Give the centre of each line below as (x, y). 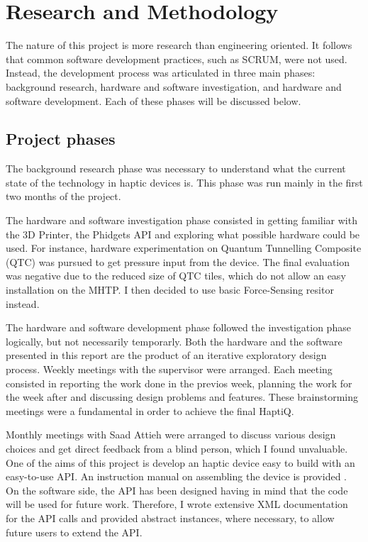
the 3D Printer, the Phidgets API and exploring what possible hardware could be (183, 234)
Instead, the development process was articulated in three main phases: (161, 73)
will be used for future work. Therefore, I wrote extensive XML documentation (177, 504)
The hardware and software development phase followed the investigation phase (178, 327)
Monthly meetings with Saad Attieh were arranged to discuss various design (171, 435)
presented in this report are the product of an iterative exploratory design (166, 355)
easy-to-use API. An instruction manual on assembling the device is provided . (176, 476)
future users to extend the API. (74, 532)
